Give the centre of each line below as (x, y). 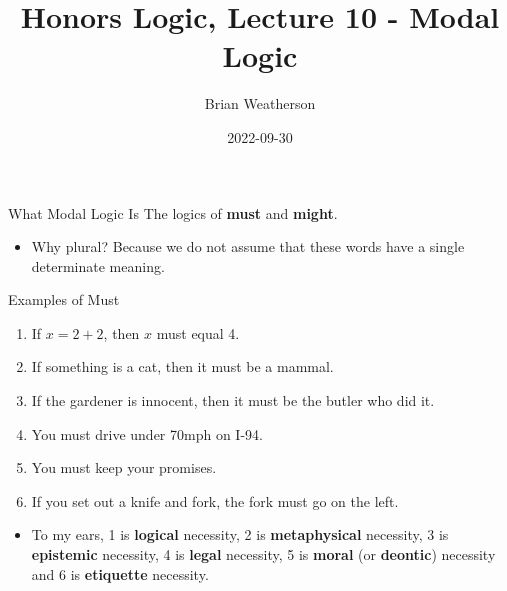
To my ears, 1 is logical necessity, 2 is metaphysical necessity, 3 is (240, 534)
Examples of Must (64, 299)
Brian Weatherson (260, 103)
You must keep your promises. (124, 467)
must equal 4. (198, 332)
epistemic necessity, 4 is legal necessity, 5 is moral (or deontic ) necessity (263, 554)
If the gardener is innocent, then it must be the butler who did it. (233, 400)
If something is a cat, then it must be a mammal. (182, 366)
